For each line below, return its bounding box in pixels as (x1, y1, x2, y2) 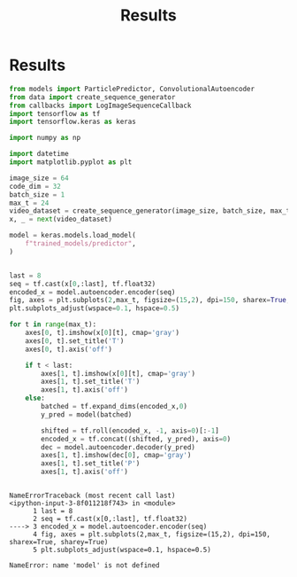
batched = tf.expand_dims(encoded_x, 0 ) (41, 402, 188, 411)
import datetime (9, 150, 69, 159)
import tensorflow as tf (9, 109, 101, 118)
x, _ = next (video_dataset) (9, 214, 113, 224)
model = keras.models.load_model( (9, 231, 137, 240)
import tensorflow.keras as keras (9, 117, 137, 127)
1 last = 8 (32, 507, 73, 516)
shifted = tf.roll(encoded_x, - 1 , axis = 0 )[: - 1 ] (41, 426, 219, 435)
